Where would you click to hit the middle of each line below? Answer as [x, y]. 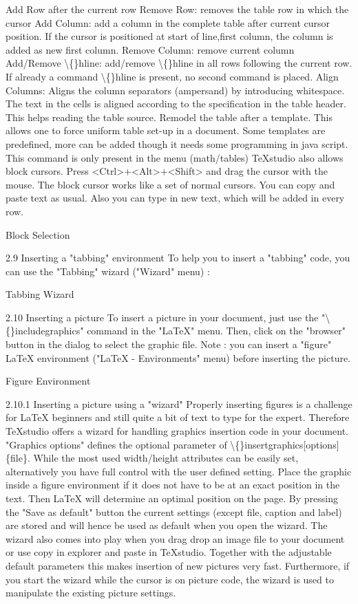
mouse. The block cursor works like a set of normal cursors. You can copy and [170, 184]
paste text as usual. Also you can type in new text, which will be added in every [175, 198]
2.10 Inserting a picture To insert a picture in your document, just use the [162, 317]
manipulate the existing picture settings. [91, 593]
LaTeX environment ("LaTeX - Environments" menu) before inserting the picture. [178, 357]
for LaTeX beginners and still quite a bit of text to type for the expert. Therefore [178, 417]
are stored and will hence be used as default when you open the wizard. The [167, 525]
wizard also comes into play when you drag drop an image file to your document [175, 538]
